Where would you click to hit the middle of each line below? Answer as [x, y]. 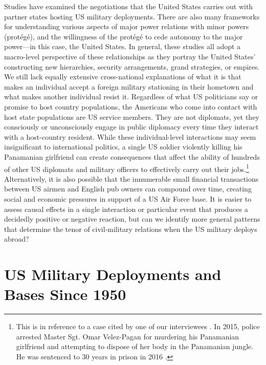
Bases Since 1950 [65, 294]
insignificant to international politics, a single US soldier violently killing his [123, 147]
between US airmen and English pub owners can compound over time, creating [128, 189]
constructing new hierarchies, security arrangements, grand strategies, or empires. [132, 66]
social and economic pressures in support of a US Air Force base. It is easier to [128, 198]
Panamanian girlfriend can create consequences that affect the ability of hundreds [132, 156]
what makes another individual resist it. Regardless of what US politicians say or [131, 96]
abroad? [17, 239]
